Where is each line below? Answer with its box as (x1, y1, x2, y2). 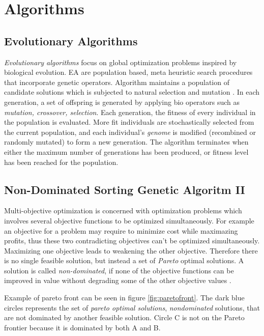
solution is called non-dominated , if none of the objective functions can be (4, 265, 234, 275)
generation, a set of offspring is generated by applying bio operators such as (4, 96, 240, 107)
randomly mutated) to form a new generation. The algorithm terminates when (4, 136, 249, 147)
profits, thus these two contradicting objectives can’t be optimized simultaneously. (4, 235, 260, 246)
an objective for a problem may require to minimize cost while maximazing (4, 225, 238, 236)
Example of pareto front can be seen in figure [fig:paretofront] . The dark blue (4, 292, 245, 303)
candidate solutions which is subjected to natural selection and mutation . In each (4, 87, 260, 97)
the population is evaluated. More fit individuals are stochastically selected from (4, 117, 254, 127)
